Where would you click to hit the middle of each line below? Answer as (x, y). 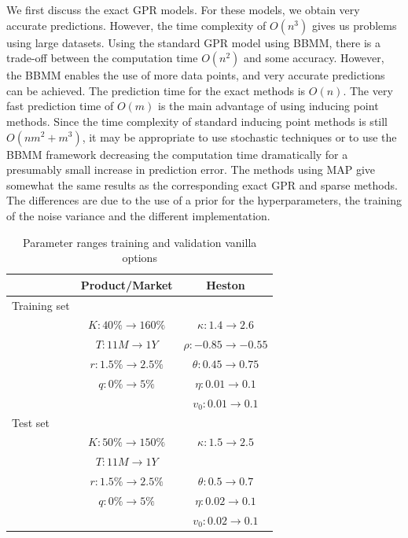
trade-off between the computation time (102, 58)
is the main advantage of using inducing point (268, 106)
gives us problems (354, 25)
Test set (31, 422)
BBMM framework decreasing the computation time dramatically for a (177, 154)
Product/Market (127, 284)
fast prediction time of (60, 106)
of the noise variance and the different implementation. (138, 215)
